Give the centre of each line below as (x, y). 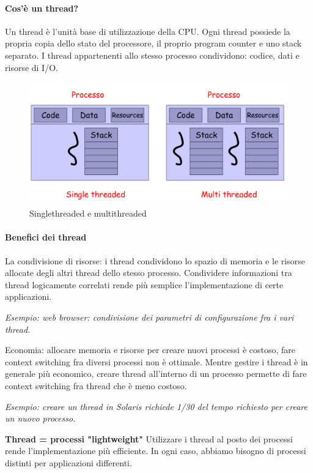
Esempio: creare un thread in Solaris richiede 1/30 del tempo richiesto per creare (156, 406)
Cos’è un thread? (42, 8)
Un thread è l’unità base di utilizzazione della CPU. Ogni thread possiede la (148, 31)
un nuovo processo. (40, 418)
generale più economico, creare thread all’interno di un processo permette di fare (156, 374)
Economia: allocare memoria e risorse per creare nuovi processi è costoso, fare (150, 350)
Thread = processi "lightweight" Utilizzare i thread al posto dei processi (149, 438)
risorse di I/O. (31, 67)
